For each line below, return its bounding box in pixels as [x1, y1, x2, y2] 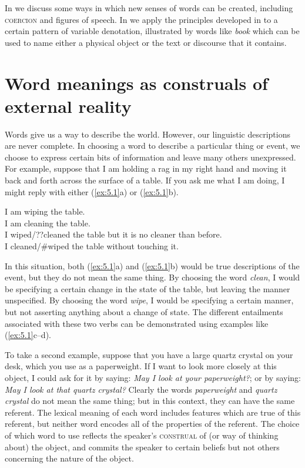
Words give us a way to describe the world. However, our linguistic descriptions [5, 128, 291, 140]
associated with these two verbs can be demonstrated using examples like [5, 317, 269, 329]
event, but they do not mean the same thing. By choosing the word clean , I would [5, 271, 300, 283]
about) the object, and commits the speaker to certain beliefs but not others [5, 440, 280, 453]
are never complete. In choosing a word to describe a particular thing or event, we [5, 139, 300, 152]
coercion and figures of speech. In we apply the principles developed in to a [5, 13, 278, 25]
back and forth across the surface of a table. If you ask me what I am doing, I [5, 174, 285, 186]
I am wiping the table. [5, 205, 85, 218]
